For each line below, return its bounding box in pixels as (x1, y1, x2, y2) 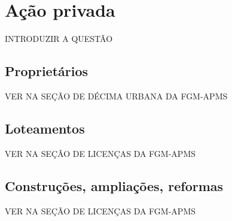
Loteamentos (5, 119, 85, 137)
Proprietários (5, 62, 88, 80)
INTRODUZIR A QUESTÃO (5, 32, 113, 45)
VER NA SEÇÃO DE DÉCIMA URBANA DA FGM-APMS (5, 89, 228, 102)
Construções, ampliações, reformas (5, 176, 224, 195)
